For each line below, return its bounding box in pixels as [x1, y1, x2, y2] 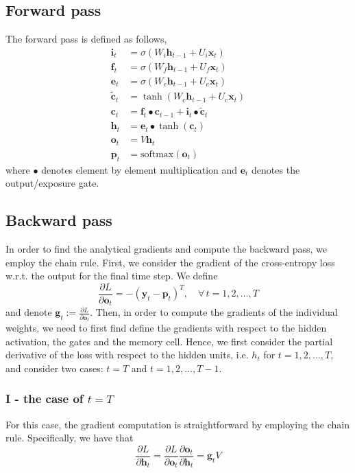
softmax [140, 149, 174, 159]
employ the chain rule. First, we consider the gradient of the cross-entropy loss [5, 255, 335, 269]
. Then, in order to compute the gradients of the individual [90, 305, 338, 319]
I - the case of [5, 390, 84, 407]
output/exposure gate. [5, 176, 99, 190]
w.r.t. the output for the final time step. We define [5, 268, 218, 283]
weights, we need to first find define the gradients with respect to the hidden [5, 321, 327, 335]
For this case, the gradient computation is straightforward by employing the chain [5, 417, 350, 431]
